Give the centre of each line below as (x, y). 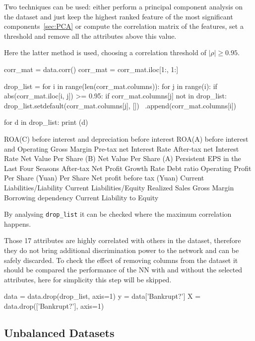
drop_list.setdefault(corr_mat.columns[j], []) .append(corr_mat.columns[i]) (120, 105)
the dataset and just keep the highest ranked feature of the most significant (119, 16)
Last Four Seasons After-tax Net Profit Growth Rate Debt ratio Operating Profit (128, 168)
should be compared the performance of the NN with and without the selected (123, 270)
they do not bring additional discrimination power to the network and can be (122, 250)
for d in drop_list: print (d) (46, 122)
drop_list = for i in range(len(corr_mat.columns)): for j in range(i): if (111, 86)
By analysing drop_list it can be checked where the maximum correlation (118, 214)
